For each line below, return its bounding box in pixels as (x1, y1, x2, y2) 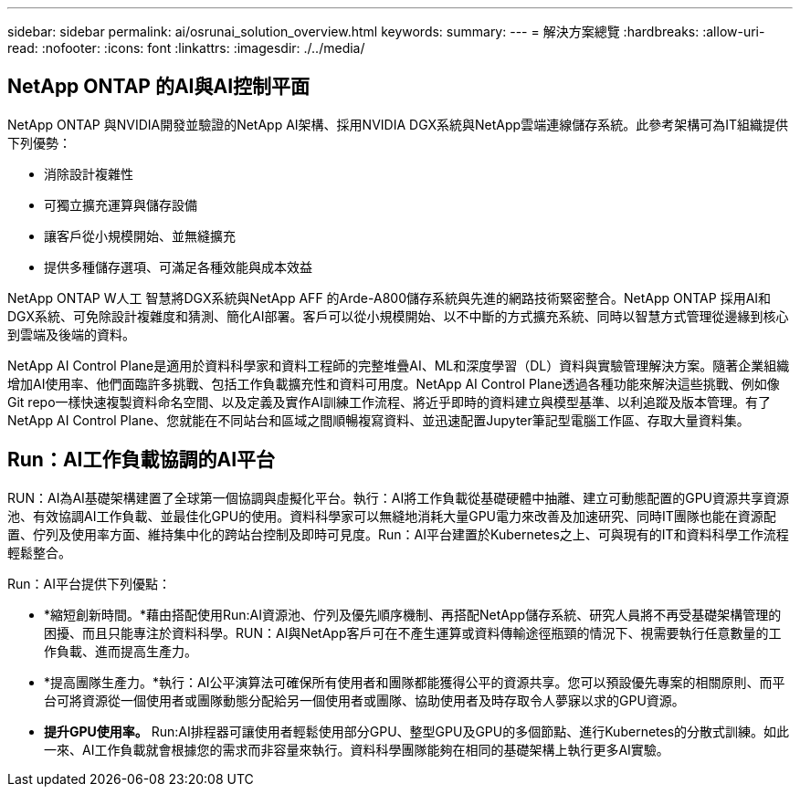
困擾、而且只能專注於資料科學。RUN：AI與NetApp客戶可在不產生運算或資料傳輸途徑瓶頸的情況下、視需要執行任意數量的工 (44, 624, 782, 641)
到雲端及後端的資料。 (7, 326, 135, 342)
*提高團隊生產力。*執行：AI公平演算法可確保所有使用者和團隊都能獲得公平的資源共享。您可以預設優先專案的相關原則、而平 (44, 674, 785, 690)
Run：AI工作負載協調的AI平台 (7, 448, 276, 472)
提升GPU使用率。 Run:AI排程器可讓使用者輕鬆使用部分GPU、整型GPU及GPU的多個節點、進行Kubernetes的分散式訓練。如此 (44, 723, 790, 739)
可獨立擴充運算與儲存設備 (44, 196, 197, 213)
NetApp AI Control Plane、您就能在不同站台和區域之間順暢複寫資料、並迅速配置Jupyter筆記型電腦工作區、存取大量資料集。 (7, 412, 750, 428)
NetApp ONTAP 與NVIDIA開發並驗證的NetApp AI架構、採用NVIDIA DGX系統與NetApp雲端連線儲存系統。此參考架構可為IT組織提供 (7, 116, 788, 132)
